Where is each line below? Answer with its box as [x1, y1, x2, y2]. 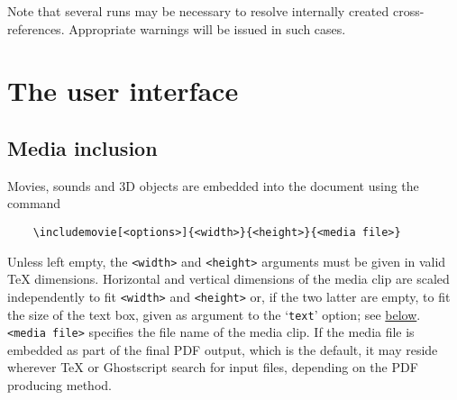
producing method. [7, 376, 112, 395]
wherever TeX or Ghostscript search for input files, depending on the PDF [7, 358, 418, 377]
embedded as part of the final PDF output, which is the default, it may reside [7, 340, 438, 359]
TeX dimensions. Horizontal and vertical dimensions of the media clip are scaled [7, 269, 450, 288]
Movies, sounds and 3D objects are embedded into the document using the [7, 176, 419, 195]
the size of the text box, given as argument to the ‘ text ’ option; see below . [7, 305, 421, 323]
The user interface [7, 72, 239, 109]
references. [7, 19, 65, 38]
